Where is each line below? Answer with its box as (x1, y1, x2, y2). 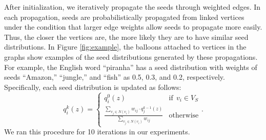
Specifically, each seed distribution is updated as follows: (4, 81, 181, 92)
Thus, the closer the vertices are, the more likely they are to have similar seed (4, 31, 249, 42)
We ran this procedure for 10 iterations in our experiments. (4, 126, 190, 137)
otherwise (169, 111, 199, 119)
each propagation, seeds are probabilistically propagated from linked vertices (4, 11, 244, 22)
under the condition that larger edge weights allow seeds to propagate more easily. (4, 21, 262, 32)
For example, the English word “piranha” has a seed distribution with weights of (4, 61, 257, 72)
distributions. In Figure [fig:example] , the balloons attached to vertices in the (4, 41, 247, 52)
